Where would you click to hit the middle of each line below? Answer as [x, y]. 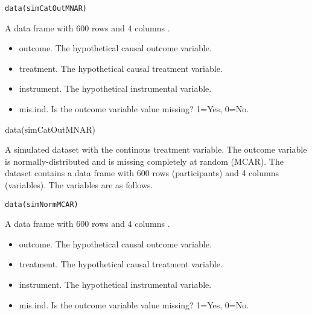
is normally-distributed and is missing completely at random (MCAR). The [144, 161]
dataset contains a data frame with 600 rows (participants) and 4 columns [142, 173]
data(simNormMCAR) [42, 204]
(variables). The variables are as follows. [79, 185]
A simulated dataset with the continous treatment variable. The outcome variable [156, 149]
